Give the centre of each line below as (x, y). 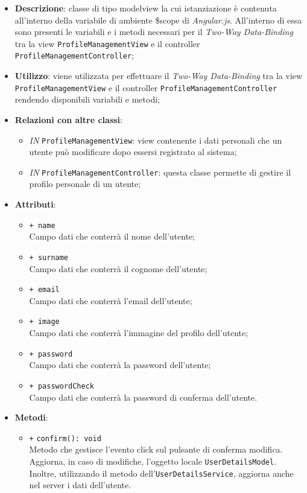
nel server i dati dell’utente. (80, 485)
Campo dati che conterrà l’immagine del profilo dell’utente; (139, 333)
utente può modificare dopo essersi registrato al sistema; (133, 152)
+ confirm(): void (65, 438)
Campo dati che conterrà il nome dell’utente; (112, 236)
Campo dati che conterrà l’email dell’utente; (111, 300)
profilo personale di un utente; (85, 184)
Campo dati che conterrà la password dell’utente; (120, 365)
